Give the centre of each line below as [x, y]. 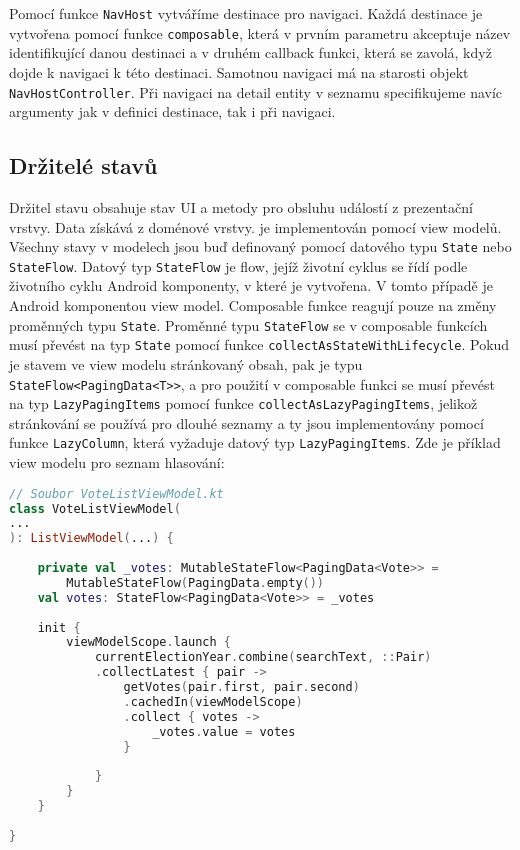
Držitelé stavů [83, 165]
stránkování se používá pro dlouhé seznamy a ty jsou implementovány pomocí [246, 422]
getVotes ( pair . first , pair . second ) [241, 687]
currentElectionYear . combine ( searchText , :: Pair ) [263, 657]
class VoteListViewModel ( [95, 508]
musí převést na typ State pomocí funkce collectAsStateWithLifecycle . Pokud [259, 344]
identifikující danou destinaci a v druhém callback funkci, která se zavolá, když [250, 52]
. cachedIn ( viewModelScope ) [213, 701]
